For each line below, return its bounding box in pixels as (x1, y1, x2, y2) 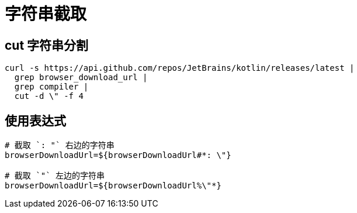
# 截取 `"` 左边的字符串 (5, 171, 105, 181)
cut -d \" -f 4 (14, 91, 84, 101)
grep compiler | (14, 82, 89, 92)
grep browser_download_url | (14, 73, 148, 83)
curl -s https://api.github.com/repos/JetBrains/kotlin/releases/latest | (5, 63, 355, 73)
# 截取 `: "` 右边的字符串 (5, 140, 115, 150)
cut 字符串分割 (5, 37, 89, 53)
